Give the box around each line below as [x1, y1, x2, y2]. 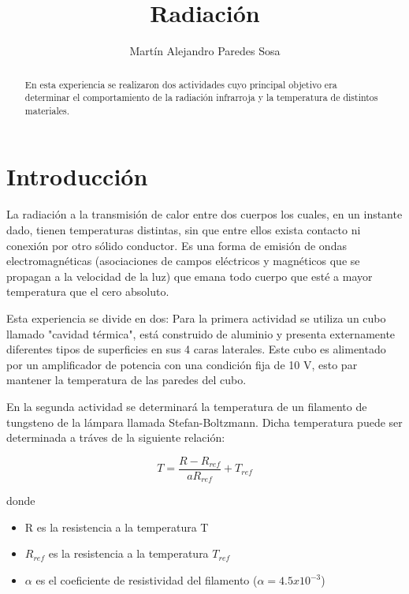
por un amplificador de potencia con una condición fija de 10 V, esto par [6, 356, 358, 372]
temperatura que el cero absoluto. [6, 283, 169, 300]
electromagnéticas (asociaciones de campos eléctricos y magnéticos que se [6, 252, 360, 269]
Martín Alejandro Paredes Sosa [129, 43, 281, 59]
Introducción [6, 160, 148, 192]
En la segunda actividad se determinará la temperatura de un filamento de [6, 398, 367, 414]
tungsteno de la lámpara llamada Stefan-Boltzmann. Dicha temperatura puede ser [6, 413, 403, 430]
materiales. [24, 103, 70, 117]
